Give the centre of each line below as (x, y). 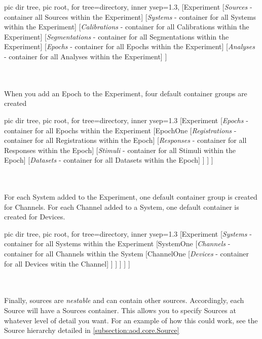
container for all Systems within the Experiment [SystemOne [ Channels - (117, 243)
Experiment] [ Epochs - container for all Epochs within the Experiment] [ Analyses (129, 46)
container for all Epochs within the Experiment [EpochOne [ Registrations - (120, 130)
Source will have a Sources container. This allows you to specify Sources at (120, 310)
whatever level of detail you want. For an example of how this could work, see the (131, 320)
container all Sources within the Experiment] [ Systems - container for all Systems (130, 16)
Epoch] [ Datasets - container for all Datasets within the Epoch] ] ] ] (109, 160)
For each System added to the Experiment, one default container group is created (131, 197)
